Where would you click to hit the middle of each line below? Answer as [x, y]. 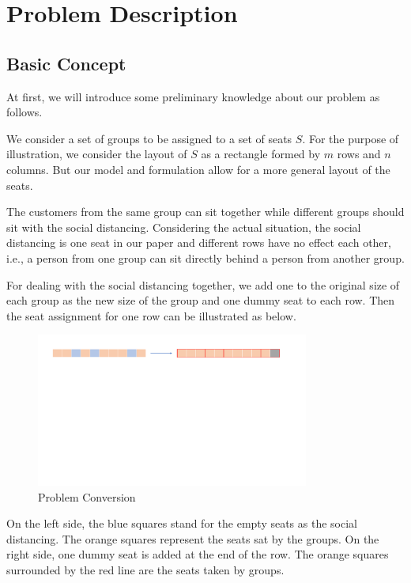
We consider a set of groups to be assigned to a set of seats [149, 138]
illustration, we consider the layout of [97, 154]
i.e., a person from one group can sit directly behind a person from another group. [205, 257]
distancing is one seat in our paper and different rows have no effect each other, [199, 242]
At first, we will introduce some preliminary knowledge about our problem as [193, 96]
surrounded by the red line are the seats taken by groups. [145, 570]
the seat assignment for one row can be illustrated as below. [151, 315]
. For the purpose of [351, 138]
